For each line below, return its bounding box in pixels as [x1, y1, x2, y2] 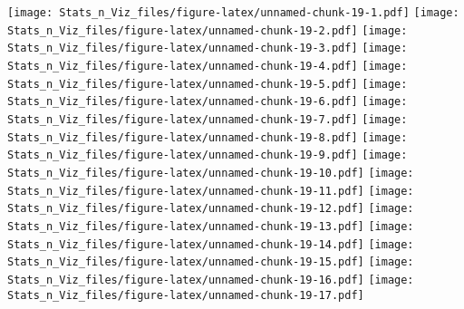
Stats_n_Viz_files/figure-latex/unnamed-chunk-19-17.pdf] [7, 288, 364, 302]
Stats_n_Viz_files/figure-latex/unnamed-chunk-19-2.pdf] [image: [7, 24, 408, 37]
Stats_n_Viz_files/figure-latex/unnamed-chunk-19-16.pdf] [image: [7, 273, 414, 286]
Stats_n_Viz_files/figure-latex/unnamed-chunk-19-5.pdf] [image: [7, 77, 408, 91]
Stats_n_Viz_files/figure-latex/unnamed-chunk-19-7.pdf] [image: [7, 112, 408, 126]
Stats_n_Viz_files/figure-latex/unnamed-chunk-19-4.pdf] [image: [7, 59, 408, 72]
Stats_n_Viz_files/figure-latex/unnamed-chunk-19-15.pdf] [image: [7, 256, 414, 269]
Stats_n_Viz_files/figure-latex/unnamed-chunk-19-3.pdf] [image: [7, 42, 408, 55]
